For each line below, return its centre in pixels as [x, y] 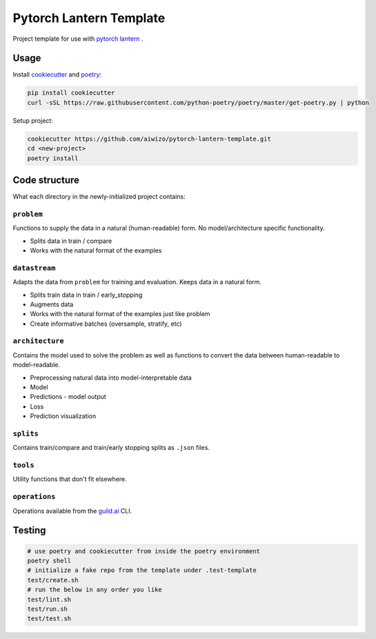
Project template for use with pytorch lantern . [78, 39]
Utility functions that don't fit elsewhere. [70, 479]
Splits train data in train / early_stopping [86, 295]
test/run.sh [48, 609]
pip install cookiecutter [71, 93]
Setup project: [33, 120]
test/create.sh [53, 580]
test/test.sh [49, 619]
